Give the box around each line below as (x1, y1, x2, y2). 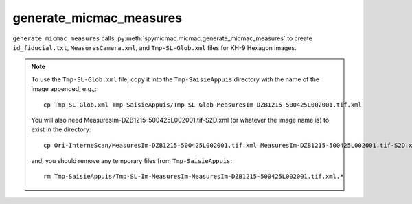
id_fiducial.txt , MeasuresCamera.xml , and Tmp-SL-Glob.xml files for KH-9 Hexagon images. (12, 43, 297, 51)
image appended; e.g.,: (31, 85, 97, 93)
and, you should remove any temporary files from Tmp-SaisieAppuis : (31, 157, 233, 165)
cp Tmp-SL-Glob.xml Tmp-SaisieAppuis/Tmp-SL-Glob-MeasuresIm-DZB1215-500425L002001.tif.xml (43, 101, 362, 109)
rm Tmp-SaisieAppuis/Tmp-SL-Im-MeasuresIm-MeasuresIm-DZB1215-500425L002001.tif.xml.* (43, 173, 344, 181)
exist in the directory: (31, 125, 91, 133)
